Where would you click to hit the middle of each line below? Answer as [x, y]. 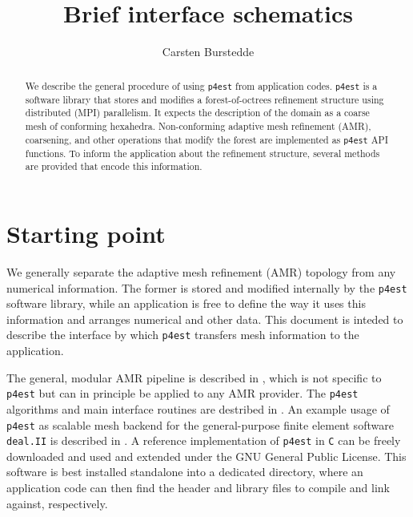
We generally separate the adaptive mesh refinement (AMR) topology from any [201, 272]
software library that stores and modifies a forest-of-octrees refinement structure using [204, 99]
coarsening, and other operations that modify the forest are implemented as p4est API [206, 139]
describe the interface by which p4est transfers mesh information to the [183, 335]
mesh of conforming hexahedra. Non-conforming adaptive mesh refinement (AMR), [198, 125]
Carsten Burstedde [208, 52]
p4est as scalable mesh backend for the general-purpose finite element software [200, 424]
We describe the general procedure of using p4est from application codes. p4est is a [201, 85]
